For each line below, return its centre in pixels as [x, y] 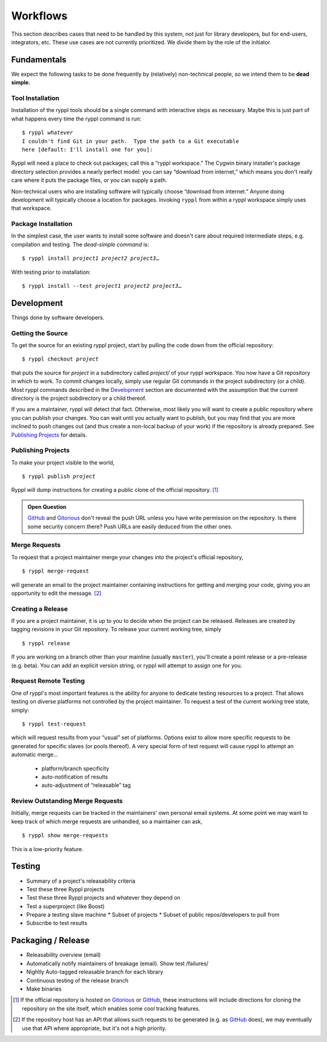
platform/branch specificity [75, 768]
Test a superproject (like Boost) [66, 906]
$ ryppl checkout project [61, 359]
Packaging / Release [51, 941]
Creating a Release [39, 609]
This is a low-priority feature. [48, 849]
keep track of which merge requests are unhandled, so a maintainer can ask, [107, 821]
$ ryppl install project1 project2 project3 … [91, 258]
